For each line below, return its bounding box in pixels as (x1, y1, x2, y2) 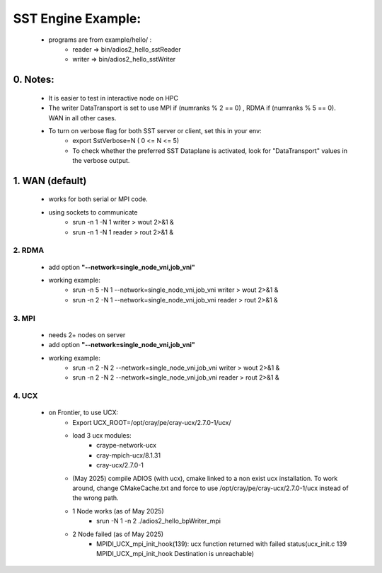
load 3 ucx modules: (72, 431, 132, 440)
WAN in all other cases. (48, 113, 117, 122)
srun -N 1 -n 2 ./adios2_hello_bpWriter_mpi (96, 517, 221, 526)
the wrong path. (72, 494, 120, 502)
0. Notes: (13, 74, 54, 86)
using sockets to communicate (48, 208, 138, 216)
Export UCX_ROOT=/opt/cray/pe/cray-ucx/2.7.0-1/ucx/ (72, 418, 231, 426)
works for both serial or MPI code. (48, 195, 148, 203)
